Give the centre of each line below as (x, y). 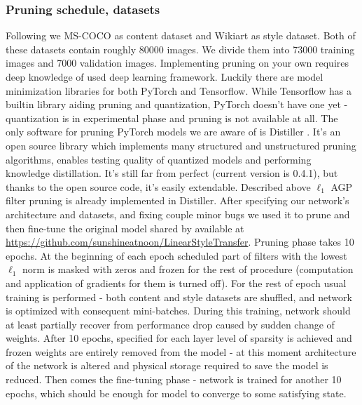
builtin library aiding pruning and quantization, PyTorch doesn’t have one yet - (177, 104)
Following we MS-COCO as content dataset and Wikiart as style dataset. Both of (181, 35)
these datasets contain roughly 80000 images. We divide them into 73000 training (180, 49)
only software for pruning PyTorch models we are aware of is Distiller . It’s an (173, 132)
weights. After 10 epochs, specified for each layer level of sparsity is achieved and (179, 338)
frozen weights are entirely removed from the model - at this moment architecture (181, 351)
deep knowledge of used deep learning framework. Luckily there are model (165, 77)
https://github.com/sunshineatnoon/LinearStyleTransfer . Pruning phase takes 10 (180, 242)
